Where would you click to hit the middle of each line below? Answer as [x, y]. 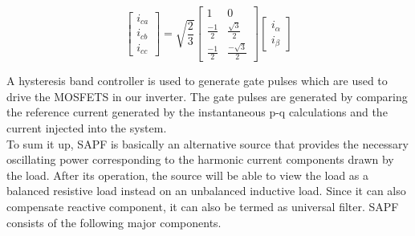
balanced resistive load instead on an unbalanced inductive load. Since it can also [206, 191]
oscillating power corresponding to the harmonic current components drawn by [200, 159]
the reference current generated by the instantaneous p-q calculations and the [197, 112]
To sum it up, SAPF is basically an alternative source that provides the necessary [207, 143]
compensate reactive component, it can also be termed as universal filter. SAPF [203, 206]
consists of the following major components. [114, 222]
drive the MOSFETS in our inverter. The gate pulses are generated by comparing [207, 96]
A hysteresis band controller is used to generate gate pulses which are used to [197, 81]
